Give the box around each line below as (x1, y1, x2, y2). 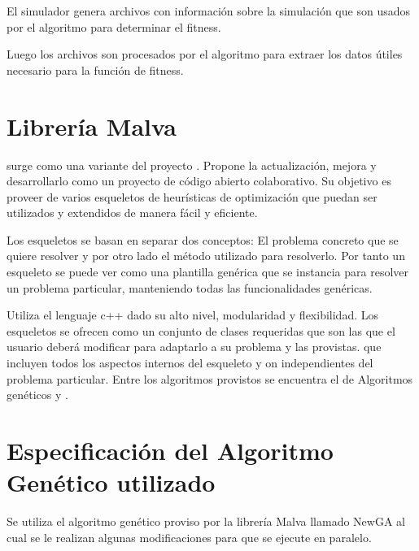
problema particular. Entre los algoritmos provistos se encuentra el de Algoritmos (7, 370, 413, 387)
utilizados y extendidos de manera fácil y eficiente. (7, 204, 258, 221)
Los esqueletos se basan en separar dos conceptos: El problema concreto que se (7, 231, 399, 248)
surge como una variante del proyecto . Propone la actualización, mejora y (7, 156, 377, 173)
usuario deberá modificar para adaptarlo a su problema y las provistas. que (7, 338, 382, 355)
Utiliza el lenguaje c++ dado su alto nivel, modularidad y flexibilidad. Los (7, 306, 379, 323)
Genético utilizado (7, 466, 216, 499)
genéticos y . (7, 386, 68, 403)
